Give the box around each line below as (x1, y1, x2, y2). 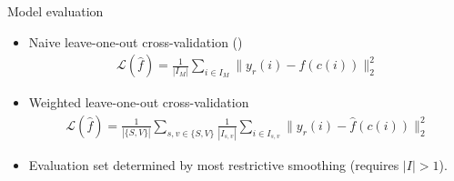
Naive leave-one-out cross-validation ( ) (28, 32, 243, 51)
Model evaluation (7, 2, 104, 20)
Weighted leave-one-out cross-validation (28, 93, 249, 112)
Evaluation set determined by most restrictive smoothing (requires (28, 156, 399, 175)
